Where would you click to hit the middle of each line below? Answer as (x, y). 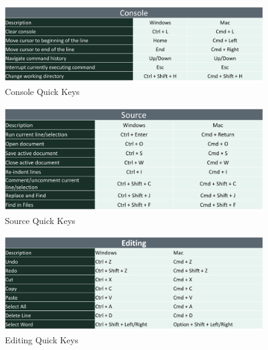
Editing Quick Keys (42, 339)
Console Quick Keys (42, 91)
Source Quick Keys (40, 220)
